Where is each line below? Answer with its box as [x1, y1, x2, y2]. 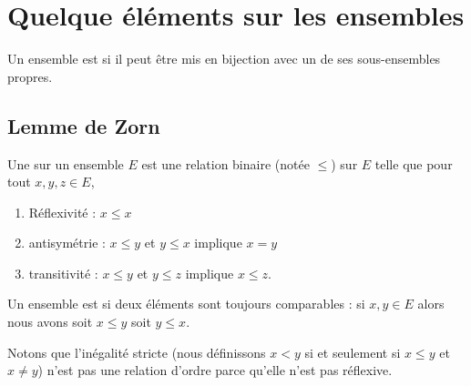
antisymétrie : [28, 233, 106, 252]
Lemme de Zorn [7, 111, 160, 139]
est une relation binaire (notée [141, 154, 310, 173]
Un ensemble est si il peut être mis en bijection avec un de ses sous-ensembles [7, 49, 441, 68]
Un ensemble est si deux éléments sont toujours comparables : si [7, 294, 365, 313]
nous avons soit [7, 312, 93, 331]
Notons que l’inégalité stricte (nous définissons [7, 342, 266, 361]
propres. [7, 66, 53, 86]
